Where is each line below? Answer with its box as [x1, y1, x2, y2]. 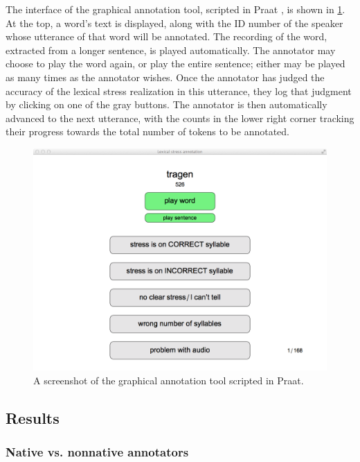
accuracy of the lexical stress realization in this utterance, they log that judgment [6, 83, 352, 98]
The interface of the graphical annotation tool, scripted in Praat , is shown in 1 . [6, 2, 345, 16]
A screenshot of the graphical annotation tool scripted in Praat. [33, 373, 304, 388]
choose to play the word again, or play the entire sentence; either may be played [6, 56, 345, 71]
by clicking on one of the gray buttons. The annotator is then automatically [6, 97, 327, 112]
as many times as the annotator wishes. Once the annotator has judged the [6, 69, 325, 84]
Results [6, 407, 60, 428]
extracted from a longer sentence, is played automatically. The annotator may [6, 42, 336, 57]
